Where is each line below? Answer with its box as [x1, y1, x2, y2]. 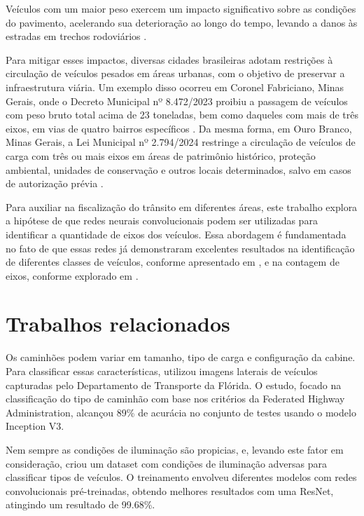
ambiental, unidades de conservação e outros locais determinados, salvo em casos [6, 162, 351, 177]
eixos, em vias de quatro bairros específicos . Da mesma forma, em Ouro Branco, [6, 121, 352, 135]
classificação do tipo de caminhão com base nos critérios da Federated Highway [6, 391, 345, 406]
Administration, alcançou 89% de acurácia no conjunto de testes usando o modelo [6, 405, 356, 419]
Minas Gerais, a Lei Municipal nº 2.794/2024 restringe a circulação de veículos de [6, 135, 356, 149]
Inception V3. [6, 419, 64, 433]
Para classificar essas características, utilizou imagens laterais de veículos [6, 364, 318, 378]
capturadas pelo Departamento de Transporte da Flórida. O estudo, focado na [6, 377, 342, 392]
